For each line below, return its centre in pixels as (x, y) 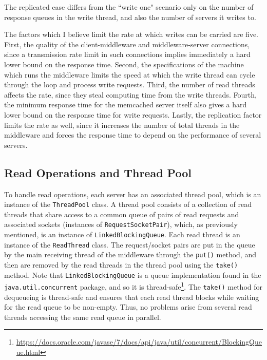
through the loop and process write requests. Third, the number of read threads (130, 84)
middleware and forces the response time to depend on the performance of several (133, 135)
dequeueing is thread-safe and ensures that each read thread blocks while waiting (132, 297)
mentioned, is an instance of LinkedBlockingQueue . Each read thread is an (122, 234)
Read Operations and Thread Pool (98, 172)
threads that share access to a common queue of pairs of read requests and (122, 214)
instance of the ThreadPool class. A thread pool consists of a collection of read (128, 204)
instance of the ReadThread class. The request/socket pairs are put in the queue (130, 244)
